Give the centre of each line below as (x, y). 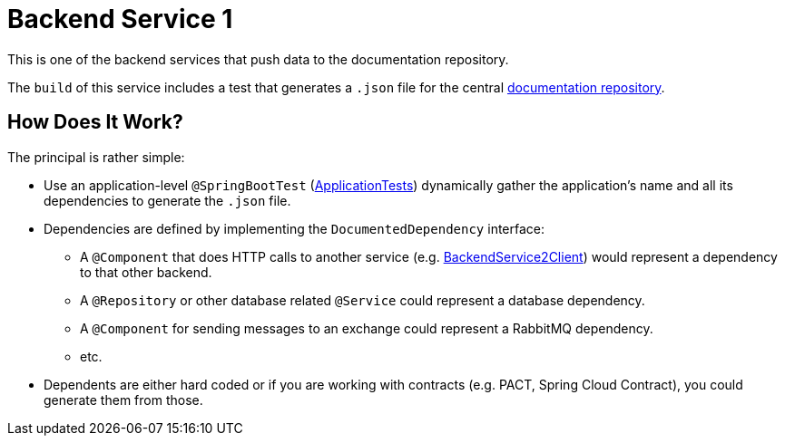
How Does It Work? (95, 122)
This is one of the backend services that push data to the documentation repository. (258, 59)
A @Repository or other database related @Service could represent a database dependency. (363, 300)
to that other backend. (146, 272)
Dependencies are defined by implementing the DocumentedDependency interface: (294, 228)
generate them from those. (123, 400)
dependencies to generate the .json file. (167, 200)
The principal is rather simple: (96, 157)
